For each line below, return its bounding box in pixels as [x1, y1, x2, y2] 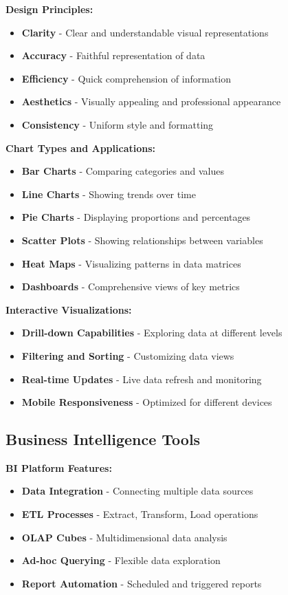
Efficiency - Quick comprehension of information [21, 71, 232, 85]
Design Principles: [5, 2, 93, 16]
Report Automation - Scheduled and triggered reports [21, 576, 262, 590]
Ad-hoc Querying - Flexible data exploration [21, 553, 221, 567]
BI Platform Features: [5, 460, 112, 475]
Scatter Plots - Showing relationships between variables [21, 232, 263, 247]
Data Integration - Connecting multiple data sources [21, 484, 254, 498]
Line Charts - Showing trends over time [21, 186, 196, 201]
